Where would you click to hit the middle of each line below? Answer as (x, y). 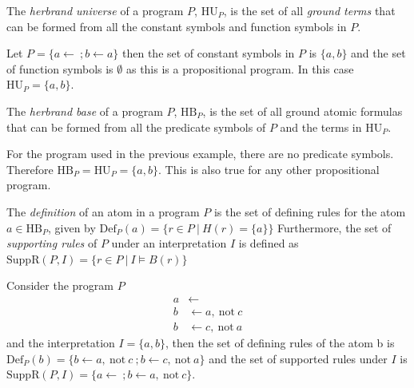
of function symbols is (60, 68)
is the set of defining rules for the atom (310, 211)
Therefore (30, 169)
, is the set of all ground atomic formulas (303, 111)
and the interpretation (61, 342)
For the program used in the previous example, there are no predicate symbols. (200, 154)
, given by (72, 227)
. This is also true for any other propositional (269, 169)
